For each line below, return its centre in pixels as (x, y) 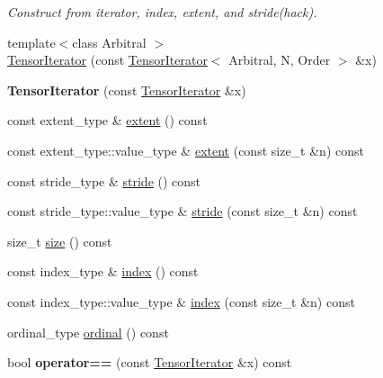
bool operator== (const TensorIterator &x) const (150, 362)
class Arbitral (109, 42)
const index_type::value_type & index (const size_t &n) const (181, 301)
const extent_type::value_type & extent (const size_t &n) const (186, 150)
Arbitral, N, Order (280, 60)
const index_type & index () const (103, 271)
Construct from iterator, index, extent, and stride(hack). (162, 12)
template (31, 42)
